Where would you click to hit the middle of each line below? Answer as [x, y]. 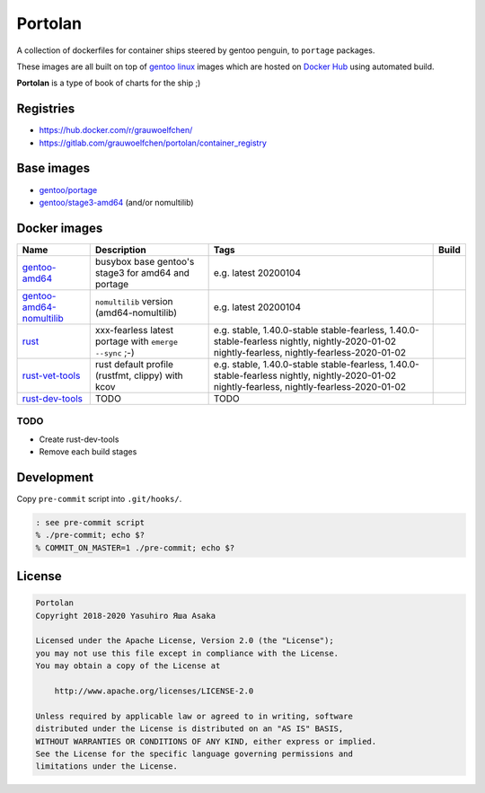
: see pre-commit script [90, 522]
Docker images [60, 228]
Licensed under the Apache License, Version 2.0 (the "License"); [185, 641]
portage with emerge [137, 341]
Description [121, 250]
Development [55, 477]
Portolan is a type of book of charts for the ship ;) [109, 83]
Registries [46, 109]
